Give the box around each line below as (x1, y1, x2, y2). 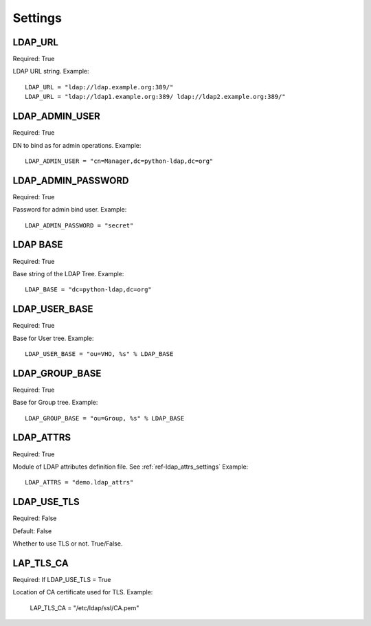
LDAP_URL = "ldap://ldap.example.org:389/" (25, 83, 174, 91)
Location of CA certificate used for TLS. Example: (12, 588, 153, 596)
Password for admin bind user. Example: (12, 205, 127, 214)
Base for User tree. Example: (12, 334, 94, 342)
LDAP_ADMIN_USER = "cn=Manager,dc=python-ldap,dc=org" (25, 157, 214, 165)
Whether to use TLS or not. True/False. (12, 539, 123, 548)
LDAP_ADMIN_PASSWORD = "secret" (25, 221, 134, 230)
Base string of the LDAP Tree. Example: (12, 269, 124, 278)
